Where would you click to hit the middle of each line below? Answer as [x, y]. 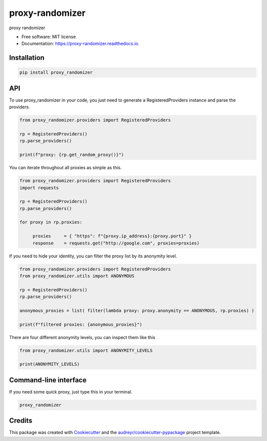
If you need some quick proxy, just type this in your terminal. [71, 392]
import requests [39, 188]
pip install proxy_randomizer [56, 73]
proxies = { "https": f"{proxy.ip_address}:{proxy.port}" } [112, 236]
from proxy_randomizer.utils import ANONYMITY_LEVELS [86, 350]
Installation [27, 58]
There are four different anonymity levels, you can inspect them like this [82, 337]
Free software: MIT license [49, 37]
